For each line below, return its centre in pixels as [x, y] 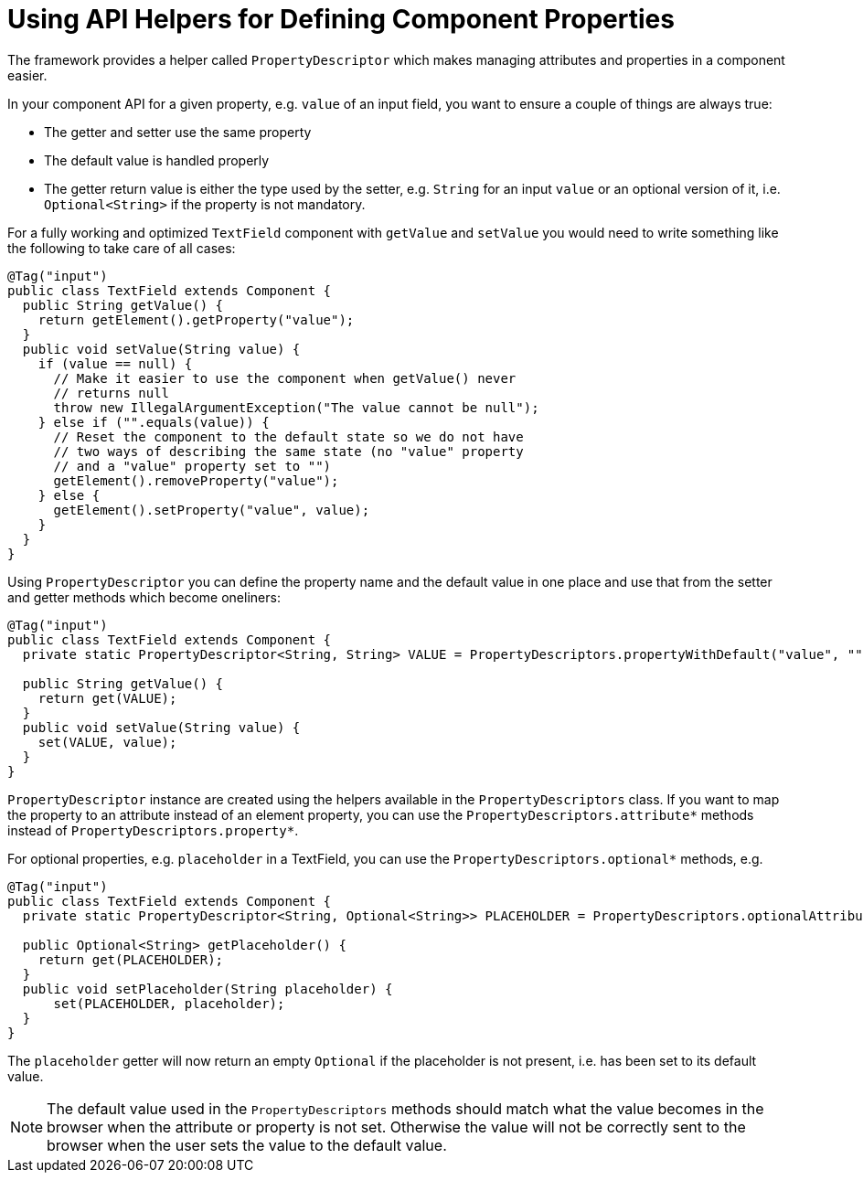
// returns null [112, 393]
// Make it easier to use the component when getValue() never [285, 378]
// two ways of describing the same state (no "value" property [288, 451]
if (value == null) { [115, 363]
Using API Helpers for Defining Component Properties [341, 19]
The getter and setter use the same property [178, 132]
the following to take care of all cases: [122, 248]
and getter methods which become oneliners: [144, 597]
